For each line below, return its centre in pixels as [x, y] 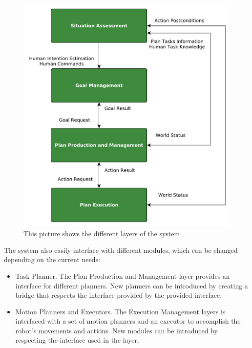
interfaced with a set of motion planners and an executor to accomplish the [128, 321]
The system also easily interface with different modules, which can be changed [121, 250]
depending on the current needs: [52, 259]
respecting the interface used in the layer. [77, 340]
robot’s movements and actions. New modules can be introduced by [116, 330]
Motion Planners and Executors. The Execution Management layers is [120, 311]
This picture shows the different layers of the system [102, 234]
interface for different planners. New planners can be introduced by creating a [132, 285]
